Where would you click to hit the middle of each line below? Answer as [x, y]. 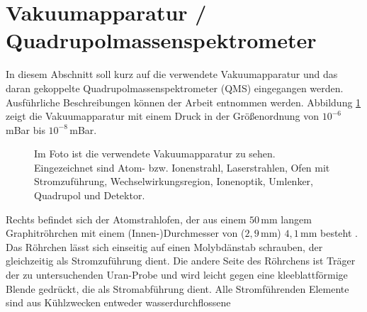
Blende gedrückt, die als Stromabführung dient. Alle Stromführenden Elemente [177, 288]
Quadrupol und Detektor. [90, 195]
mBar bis [26, 129]
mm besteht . [329, 233]
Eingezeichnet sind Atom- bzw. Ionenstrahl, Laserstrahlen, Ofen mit [182, 167]
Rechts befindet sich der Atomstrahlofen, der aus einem [126, 219]
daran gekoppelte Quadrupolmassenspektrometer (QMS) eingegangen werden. [175, 88]
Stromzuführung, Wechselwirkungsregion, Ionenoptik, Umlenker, [174, 181]
